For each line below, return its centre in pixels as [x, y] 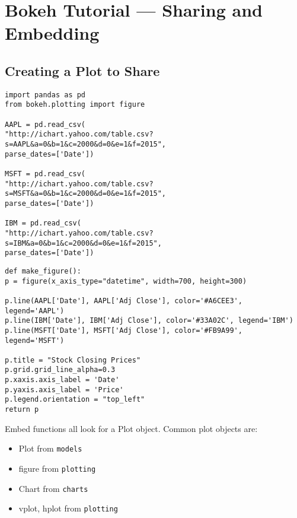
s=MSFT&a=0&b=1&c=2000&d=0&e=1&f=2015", [86, 194]
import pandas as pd [45, 95]
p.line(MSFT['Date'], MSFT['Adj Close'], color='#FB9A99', [124, 330]
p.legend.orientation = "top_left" [75, 400]
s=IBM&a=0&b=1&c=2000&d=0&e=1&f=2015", [83, 243]
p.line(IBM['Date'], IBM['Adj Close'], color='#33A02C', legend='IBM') [149, 321]
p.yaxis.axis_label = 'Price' [64, 390]
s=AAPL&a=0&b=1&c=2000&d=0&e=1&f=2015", [86, 144]
